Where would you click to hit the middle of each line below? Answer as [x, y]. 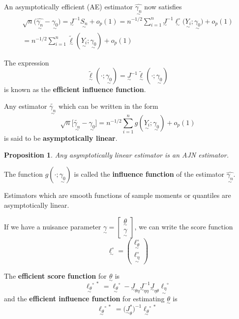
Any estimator [26, 106]
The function [23, 174]
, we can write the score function [184, 226]
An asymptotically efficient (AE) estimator [69, 6]
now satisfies [163, 6]
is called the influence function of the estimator [149, 174]
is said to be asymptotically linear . [61, 138]
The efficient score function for [55, 275]
